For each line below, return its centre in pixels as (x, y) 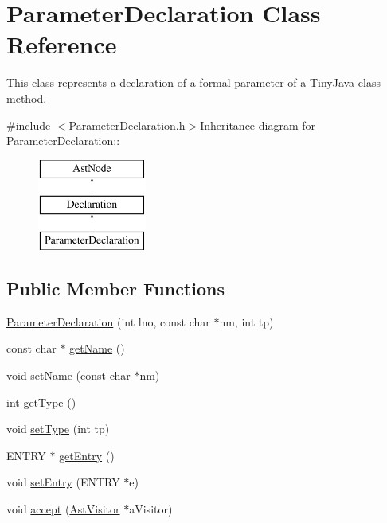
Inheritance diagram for (258, 125)
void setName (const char (68, 375)
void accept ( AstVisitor (63, 509)
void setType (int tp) (58, 429)
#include (29, 125)
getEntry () (87, 455)
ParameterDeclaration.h (127, 125)
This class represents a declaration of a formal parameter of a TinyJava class (193, 82)
